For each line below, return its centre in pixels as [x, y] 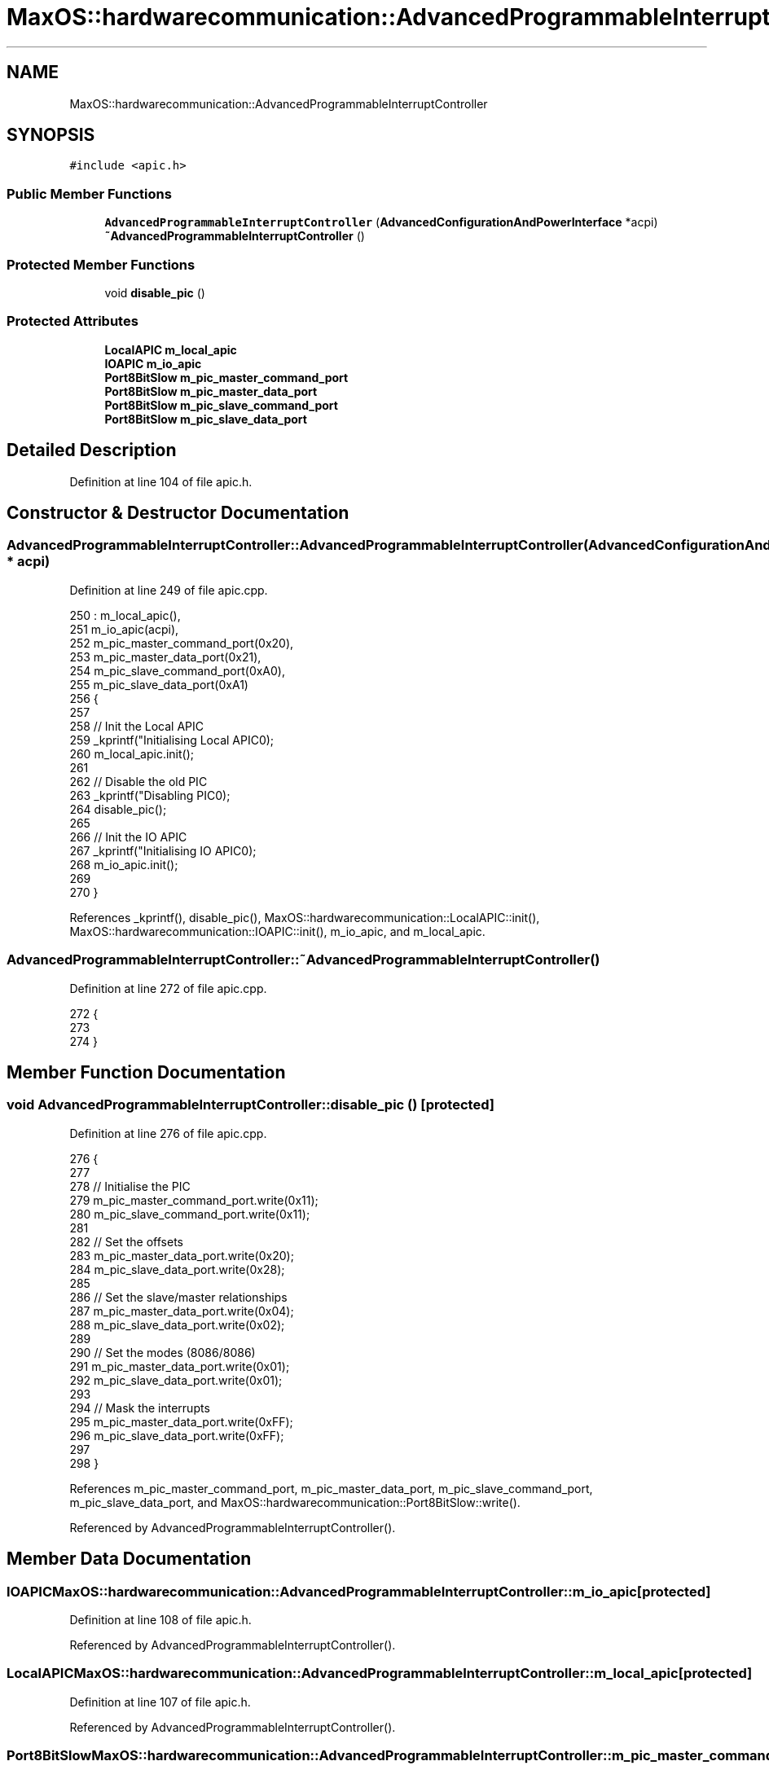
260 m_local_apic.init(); [132, 753]
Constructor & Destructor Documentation [178, 512]
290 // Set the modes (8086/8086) [163, 1352]
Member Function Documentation [146, 1072]
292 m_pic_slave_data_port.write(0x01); [176, 1380]
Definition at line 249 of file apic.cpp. [169, 590]
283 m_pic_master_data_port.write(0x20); [182, 1255]
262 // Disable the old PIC [138, 781]
